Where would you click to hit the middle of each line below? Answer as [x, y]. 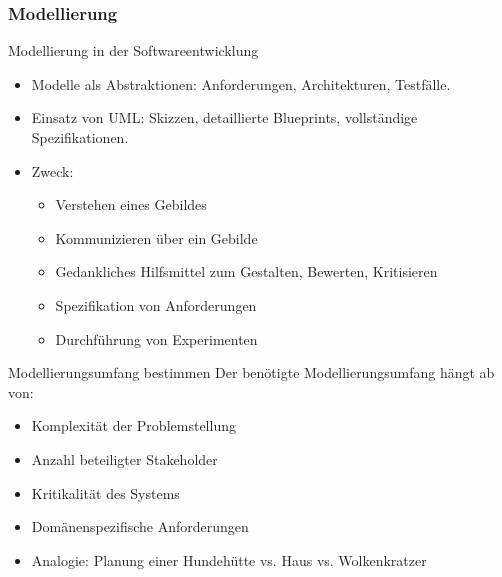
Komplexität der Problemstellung [133, 425]
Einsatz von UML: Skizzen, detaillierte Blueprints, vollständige [224, 117]
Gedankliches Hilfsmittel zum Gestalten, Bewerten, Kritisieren [246, 271]
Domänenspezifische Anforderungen [140, 526]
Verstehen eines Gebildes [131, 204]
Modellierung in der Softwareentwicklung [133, 50]
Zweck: [52, 170]
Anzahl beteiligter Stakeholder [124, 458]
